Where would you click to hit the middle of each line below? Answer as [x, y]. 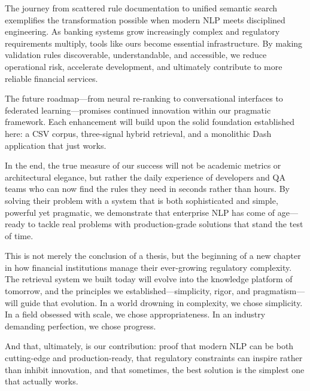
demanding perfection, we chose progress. [80, 326]
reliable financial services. [51, 78]
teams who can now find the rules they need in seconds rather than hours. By [147, 189]
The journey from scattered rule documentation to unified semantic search [141, 8]
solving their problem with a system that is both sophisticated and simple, [142, 200]
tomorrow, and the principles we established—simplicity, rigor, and [128, 291]
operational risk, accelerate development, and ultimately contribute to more [144, 66]
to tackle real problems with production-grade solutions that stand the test [165, 224]
